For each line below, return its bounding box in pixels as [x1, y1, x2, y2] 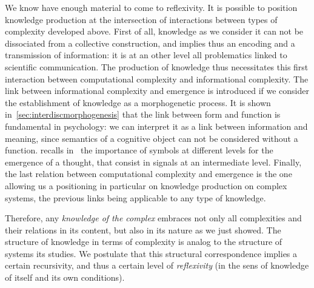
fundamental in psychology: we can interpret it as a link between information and [5, 119, 308, 132]
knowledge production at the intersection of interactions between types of [5, 13, 278, 25]
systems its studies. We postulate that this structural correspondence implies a [5, 247, 298, 260]
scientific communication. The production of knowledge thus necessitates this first [5, 60, 309, 73]
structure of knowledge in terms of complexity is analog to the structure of [5, 235, 282, 248]
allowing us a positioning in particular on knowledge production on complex [5, 179, 287, 192]
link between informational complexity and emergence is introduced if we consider [5, 84, 309, 97]
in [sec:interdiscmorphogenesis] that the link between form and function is [5, 108, 281, 121]
